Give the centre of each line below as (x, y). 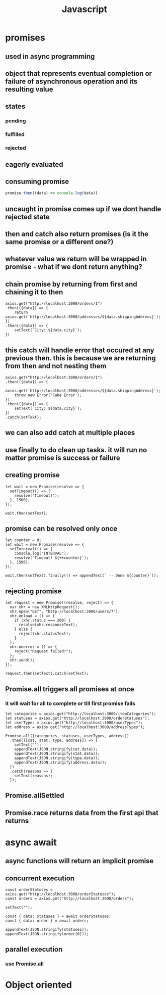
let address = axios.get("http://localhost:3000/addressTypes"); (75, 727)
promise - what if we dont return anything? (74, 267)
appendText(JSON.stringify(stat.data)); (57, 753)
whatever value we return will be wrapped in (76, 259)
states (15, 106)
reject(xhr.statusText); (45, 634)
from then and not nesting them (56, 366)
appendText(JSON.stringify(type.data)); (57, 758)
